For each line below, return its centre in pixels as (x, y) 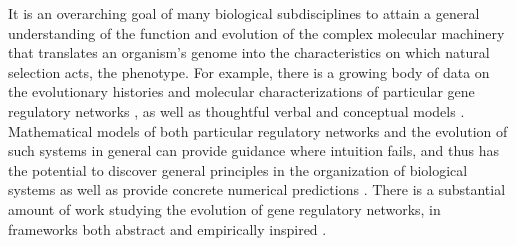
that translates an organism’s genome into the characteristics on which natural (249, 52)
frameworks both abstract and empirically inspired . (167, 228)
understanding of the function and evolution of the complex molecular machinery (256, 32)
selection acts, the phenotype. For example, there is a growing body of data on (249, 71)
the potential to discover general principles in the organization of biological (238, 169)
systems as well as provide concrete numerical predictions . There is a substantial (257, 189)
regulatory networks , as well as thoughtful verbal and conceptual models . (236, 110)
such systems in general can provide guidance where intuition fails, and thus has (254, 150)
